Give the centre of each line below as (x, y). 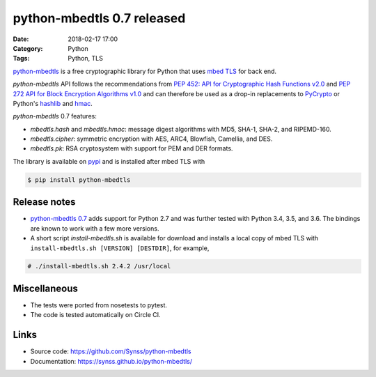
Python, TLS (86, 59)
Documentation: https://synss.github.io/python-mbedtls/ (111, 361)
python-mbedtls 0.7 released (99, 18)
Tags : (21, 59)
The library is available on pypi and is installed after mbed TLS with (109, 161)
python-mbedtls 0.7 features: (55, 116)
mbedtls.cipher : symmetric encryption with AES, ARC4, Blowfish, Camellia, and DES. (151, 139)
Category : (28, 48)
